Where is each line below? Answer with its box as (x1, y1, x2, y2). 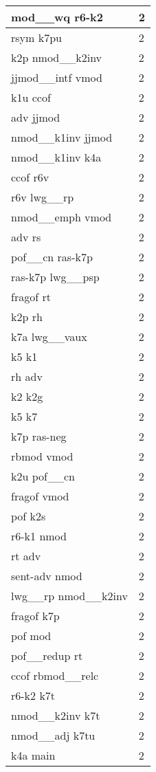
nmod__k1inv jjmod (11, 129, 113, 145)
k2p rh (11, 309, 43, 324)
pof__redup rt (11, 648, 83, 663)
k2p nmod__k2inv (11, 49, 102, 65)
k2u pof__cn (11, 468, 75, 484)
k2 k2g (11, 388, 43, 404)
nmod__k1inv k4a (11, 149, 102, 165)
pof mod (11, 628, 52, 643)
